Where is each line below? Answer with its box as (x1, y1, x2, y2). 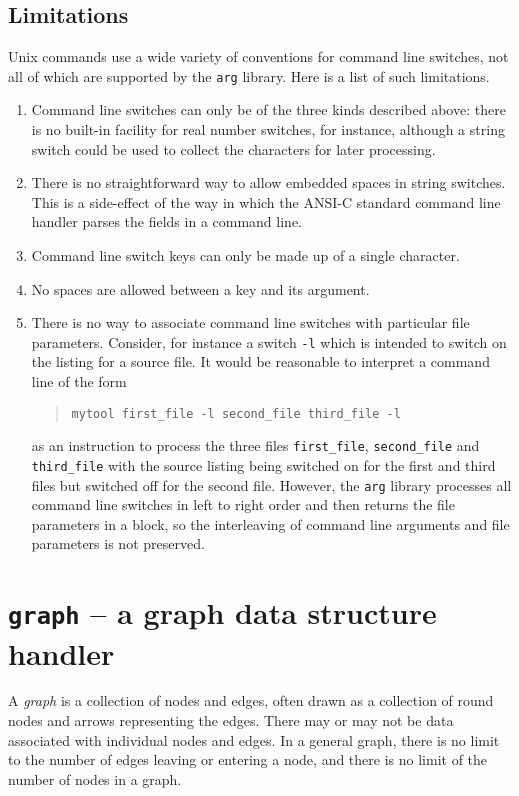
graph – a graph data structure (8, 592, 437, 633)
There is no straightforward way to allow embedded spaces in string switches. (31, 172, 506, 193)
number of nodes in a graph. (8, 768, 182, 789)
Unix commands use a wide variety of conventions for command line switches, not (8, 46, 509, 67)
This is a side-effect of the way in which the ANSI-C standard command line (31, 191, 501, 212)
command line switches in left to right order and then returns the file (31, 494, 455, 515)
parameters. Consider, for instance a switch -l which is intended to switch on (31, 331, 507, 352)
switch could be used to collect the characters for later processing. (31, 138, 436, 159)
